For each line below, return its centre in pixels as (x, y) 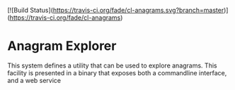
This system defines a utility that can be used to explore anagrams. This (112, 65)
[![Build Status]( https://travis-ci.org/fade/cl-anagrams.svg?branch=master (116, 10)
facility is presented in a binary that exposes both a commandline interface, (117, 72)
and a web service (34, 80)
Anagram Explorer (62, 46)
